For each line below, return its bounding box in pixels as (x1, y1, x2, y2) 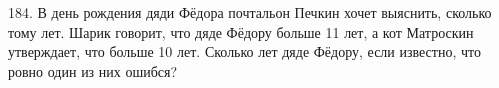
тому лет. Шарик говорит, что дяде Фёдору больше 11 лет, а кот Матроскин (8, 21, 474, 42)
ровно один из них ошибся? (8, 60, 178, 81)
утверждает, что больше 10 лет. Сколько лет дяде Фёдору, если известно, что (8, 41, 481, 62)
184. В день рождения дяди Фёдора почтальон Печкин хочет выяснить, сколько (8, 2, 492, 22)
